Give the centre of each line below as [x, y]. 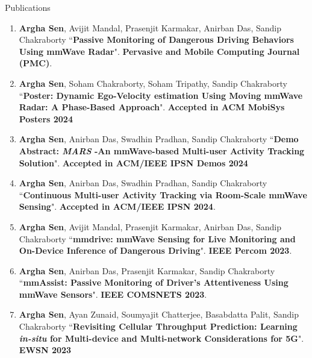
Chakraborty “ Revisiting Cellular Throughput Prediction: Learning [158, 326]
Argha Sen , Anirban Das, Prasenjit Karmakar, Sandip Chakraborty [147, 270]
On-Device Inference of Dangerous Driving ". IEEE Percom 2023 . [155, 250]
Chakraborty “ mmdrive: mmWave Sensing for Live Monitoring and [157, 238]
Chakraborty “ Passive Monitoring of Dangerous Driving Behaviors [156, 39]
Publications [28, 7]
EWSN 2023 [45, 350]
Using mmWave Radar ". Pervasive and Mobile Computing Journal [159, 51]
